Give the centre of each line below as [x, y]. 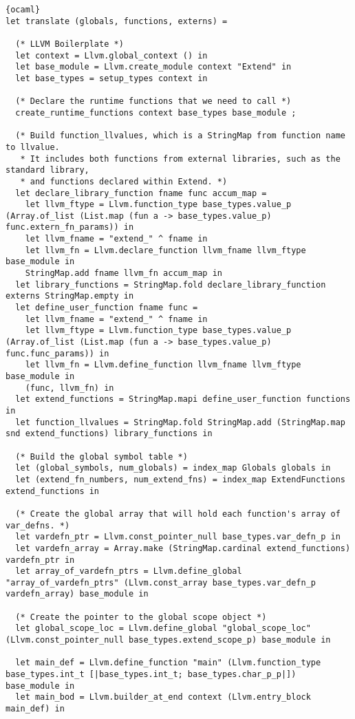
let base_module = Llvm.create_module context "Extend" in [153, 67]
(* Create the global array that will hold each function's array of [178, 514]
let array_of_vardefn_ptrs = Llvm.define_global [129, 571]
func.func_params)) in [57, 353]
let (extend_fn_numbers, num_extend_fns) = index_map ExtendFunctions [180, 479]
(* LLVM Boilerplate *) [69, 44]
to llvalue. [33, 147]
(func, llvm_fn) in [69, 388]
